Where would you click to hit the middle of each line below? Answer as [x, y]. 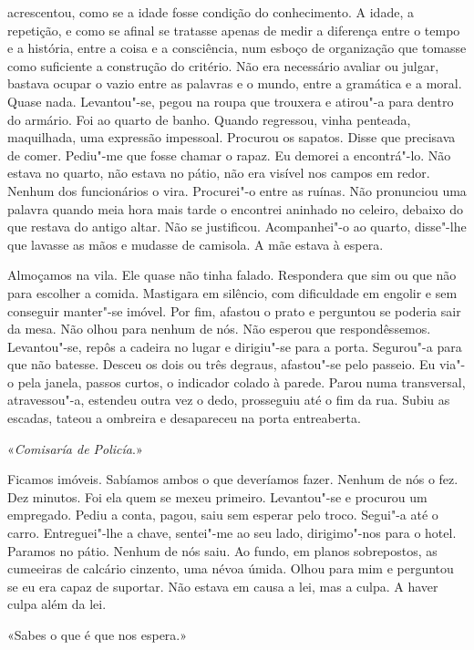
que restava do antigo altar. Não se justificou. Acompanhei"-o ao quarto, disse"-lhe [237, 227]
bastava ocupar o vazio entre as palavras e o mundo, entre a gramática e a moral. [235, 83]
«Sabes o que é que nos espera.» [98, 635]
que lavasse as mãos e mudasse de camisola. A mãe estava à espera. [196, 244]
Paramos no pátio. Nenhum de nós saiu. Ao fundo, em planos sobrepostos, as [222, 550]
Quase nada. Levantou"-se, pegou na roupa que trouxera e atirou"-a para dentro [231, 101]
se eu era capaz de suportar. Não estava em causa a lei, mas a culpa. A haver [223, 586]
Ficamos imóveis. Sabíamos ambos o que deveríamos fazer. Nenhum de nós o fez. [233, 479]
